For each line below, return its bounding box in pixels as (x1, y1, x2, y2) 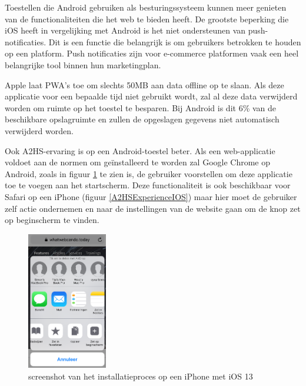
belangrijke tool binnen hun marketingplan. (5, 58, 161, 71)
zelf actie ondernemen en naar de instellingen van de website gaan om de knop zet (5, 202, 301, 214)
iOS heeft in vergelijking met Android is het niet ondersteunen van (5, 24, 246, 36)
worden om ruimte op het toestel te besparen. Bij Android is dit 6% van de (5, 101, 277, 114)
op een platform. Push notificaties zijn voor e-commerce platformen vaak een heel (5, 47, 299, 59)
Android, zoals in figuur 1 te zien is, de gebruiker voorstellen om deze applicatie (5, 167, 292, 179)
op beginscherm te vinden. (5, 214, 99, 226)
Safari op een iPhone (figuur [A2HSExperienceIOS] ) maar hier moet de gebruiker (5, 190, 297, 202)
